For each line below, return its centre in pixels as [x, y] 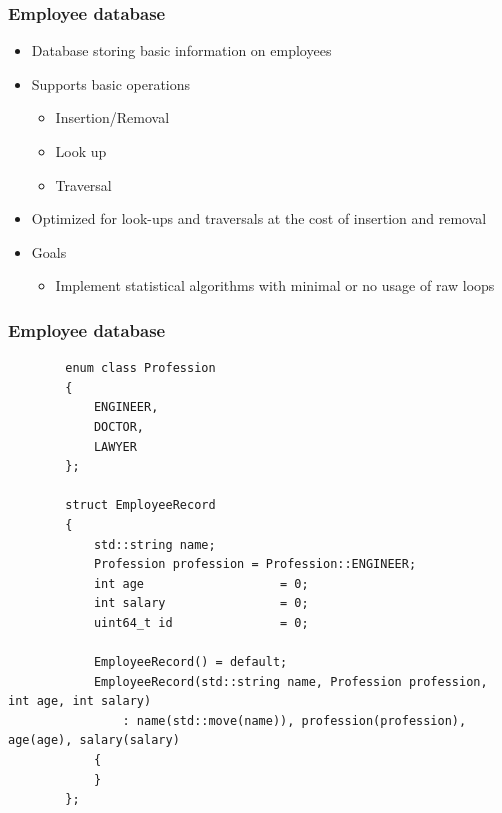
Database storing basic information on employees [181, 50]
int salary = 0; [201, 603]
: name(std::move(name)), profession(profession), [294, 720]
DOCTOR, [119, 426]
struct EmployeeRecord [140, 505]
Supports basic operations [111, 83]
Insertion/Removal [112, 117]
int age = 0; [201, 583]
